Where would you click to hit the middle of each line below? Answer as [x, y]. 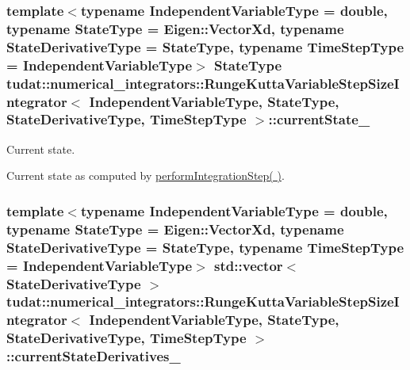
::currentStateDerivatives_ [94, 356]
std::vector [249, 265]
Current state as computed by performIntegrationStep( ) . [146, 175]
